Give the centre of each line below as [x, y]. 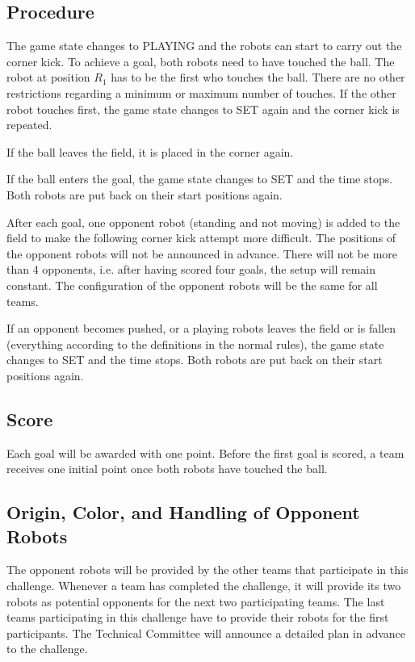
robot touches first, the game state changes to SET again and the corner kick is [203, 109]
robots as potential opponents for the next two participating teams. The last [196, 601]
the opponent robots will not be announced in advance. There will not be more [202, 253]
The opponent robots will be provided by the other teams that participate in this [207, 570]
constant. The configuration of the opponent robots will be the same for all [192, 285]
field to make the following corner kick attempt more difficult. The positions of [201, 238]
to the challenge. [47, 649]
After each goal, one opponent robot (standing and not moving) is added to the [203, 222]
